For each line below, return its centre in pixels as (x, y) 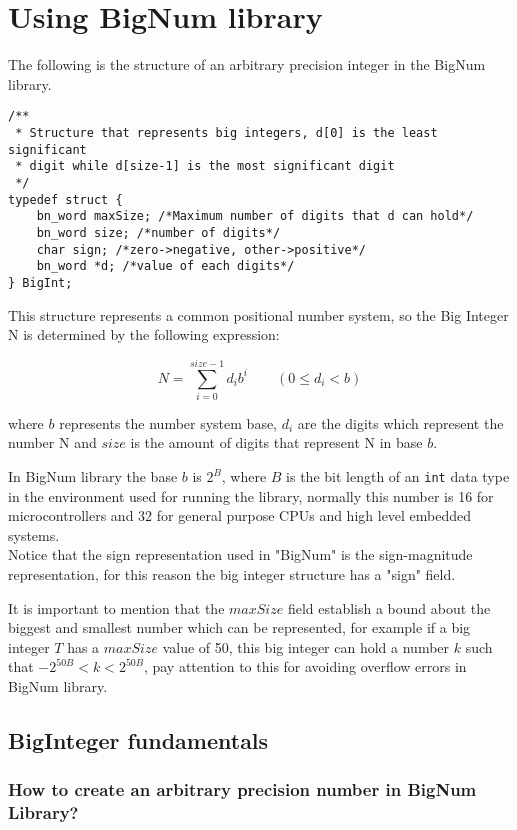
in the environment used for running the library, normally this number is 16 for (251, 495)
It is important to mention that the (116, 607)
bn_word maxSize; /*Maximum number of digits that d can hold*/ (255, 216)
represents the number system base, (168, 422)
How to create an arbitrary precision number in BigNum (242, 789)
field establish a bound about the (389, 607)
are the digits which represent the (400, 422)
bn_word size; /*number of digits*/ (158, 232)
